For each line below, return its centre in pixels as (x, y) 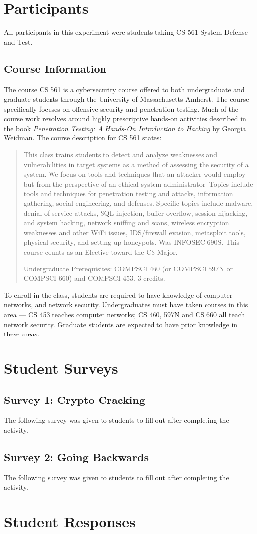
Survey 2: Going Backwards (76, 456)
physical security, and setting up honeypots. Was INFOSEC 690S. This (131, 242)
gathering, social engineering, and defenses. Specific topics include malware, (138, 203)
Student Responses (70, 521)
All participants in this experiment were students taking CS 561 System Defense (126, 32)
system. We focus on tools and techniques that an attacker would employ (134, 174)
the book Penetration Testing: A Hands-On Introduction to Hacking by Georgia (125, 128)
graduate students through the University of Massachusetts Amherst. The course (127, 99)
